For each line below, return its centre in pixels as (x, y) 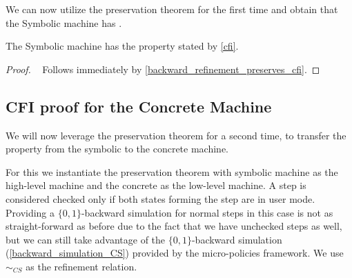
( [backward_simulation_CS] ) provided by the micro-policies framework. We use (175, 253)
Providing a (30, 212)
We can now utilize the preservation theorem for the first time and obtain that (172, 9)
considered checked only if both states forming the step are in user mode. (160, 198)
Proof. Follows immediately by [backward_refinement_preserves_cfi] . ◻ (163, 69)
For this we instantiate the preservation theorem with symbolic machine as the (172, 171)
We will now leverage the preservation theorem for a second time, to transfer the (176, 135)
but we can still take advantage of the (86, 239)
